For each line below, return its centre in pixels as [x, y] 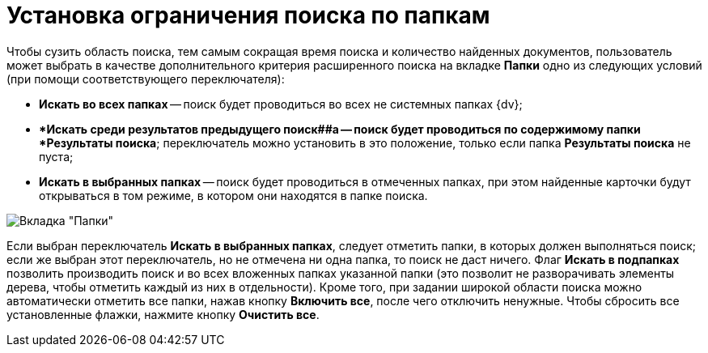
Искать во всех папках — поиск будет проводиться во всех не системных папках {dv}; [281, 104]
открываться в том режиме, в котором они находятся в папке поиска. [233, 195]
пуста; [56, 156]
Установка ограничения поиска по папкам [248, 15]
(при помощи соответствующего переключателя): [146, 79]
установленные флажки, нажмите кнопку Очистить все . [163, 314]
